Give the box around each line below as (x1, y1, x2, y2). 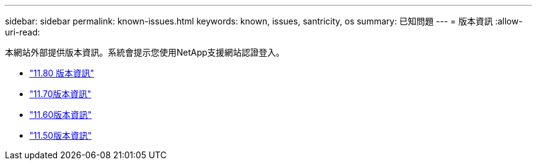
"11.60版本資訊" (29, 109, 92, 120)
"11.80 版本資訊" (29, 68, 94, 78)
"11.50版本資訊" (29, 130, 92, 141)
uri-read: (5, 27, 40, 37)
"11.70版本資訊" (29, 89, 91, 99)
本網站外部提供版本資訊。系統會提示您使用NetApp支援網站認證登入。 (5, 47, 285, 57)
